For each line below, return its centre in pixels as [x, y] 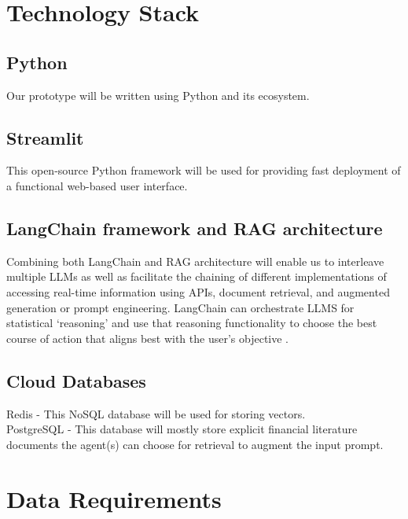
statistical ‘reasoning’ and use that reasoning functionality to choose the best [192, 323]
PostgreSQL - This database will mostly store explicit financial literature [182, 429]
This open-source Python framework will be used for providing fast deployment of [204, 170]
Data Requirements [114, 498]
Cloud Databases [76, 380]
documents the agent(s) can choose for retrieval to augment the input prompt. [195, 444]
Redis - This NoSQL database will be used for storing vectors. [156, 413]
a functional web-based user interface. [97, 185]
